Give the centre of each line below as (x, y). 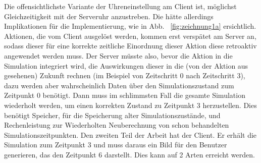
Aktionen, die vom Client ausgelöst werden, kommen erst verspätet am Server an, (130, 36)
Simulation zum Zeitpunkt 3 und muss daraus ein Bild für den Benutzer (116, 145)
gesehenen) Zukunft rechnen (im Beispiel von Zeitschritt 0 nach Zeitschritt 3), (125, 75)
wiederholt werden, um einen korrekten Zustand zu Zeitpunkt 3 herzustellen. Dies (130, 105)
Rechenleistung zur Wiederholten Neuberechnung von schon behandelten (117, 125)
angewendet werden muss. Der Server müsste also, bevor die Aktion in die (118, 55)
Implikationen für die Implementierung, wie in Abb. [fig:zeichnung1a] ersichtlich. (130, 26)
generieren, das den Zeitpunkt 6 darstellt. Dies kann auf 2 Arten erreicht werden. (129, 154)
